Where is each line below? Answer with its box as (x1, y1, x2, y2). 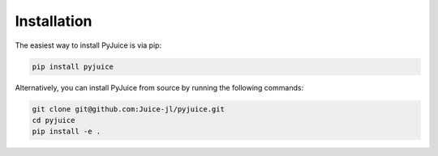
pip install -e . (32, 127, 101, 137)
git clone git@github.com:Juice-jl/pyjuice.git (32, 104, 225, 113)
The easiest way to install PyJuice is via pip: (15, 40, 162, 50)
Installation (15, 12, 92, 30)
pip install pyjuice (32, 61, 114, 71)
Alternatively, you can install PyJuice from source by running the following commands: (15, 82, 304, 92)
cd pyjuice (32, 116, 75, 124)
